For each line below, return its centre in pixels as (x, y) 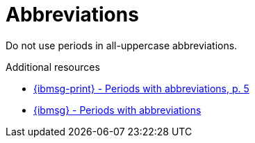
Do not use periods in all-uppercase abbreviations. (122, 45)
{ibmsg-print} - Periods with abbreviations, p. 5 (141, 88)
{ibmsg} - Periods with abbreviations (117, 110)
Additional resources (53, 67)
